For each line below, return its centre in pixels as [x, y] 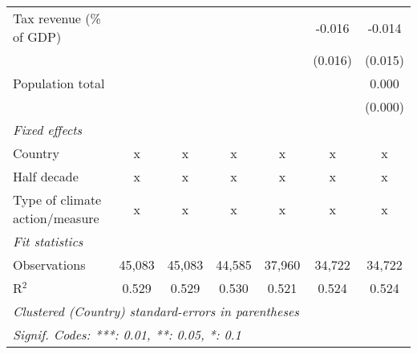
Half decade [46, 176]
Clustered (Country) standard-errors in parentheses [156, 311]
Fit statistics [48, 241]
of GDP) [37, 37]
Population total [59, 83]
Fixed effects [48, 130]
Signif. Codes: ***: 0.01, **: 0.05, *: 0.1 [127, 334]
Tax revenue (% [57, 18]
